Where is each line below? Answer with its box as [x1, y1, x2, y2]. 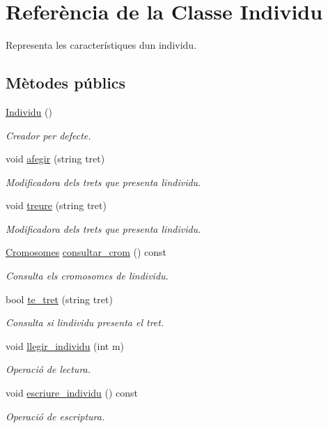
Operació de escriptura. [6, 408, 105, 423]
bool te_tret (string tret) [6, 291, 113, 306]
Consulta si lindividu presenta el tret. [6, 315, 164, 330]
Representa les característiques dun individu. [6, 38, 197, 52]
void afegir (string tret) [6, 151, 105, 166]
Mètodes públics [6, 72, 126, 93]
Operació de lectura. [6, 362, 91, 376]
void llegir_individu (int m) [6, 338, 125, 353]
